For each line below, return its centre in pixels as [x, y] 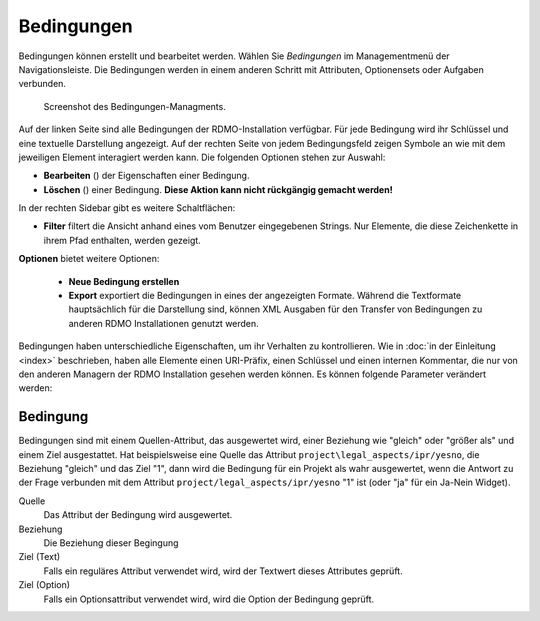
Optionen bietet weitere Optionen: [89, 259]
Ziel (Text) [39, 557]
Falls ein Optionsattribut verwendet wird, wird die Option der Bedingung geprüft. [209, 599]
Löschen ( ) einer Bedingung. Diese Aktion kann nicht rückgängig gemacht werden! [218, 189]
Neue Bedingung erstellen [124, 281]
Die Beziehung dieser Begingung [111, 543]
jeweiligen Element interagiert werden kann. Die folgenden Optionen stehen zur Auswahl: [202, 157]
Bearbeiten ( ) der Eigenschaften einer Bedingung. [146, 176]
